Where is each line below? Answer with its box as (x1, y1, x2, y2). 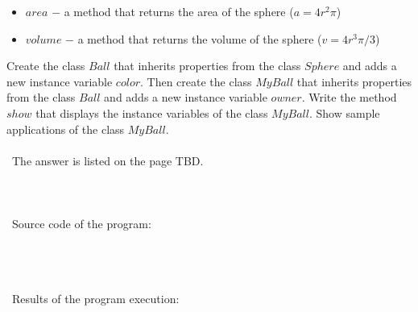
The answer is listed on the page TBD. (11, 152, 204, 168)
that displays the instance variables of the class (35, 104, 268, 121)
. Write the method (301, 89, 397, 106)
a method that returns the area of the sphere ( (64, 3, 294, 19)
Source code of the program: (11, 215, 151, 232)
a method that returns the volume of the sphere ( (77, 30, 322, 47)
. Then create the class (140, 73, 252, 89)
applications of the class (6, 120, 125, 137)
